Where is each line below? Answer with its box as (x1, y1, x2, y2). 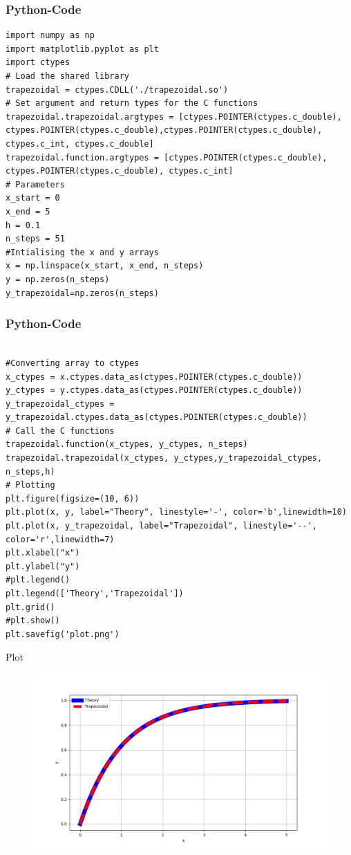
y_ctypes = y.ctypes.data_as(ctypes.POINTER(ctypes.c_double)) (6, 385, 303, 396)
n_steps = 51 (6, 234, 65, 244)
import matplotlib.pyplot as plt (6, 44, 159, 54)
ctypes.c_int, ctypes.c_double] (6, 138, 154, 149)
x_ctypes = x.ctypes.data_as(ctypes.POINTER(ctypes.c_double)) (6, 371, 303, 382)
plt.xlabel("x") (6, 548, 80, 558)
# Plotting (6, 480, 55, 490)
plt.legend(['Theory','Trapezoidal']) (6, 589, 184, 598)
